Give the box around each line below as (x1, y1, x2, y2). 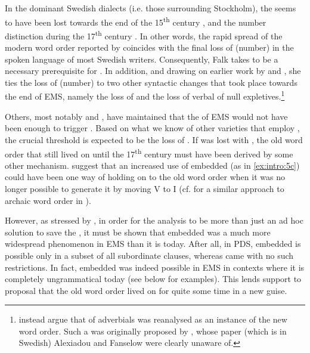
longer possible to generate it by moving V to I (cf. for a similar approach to (5, 182, 284, 194)
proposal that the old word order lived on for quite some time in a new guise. (5, 284, 287, 296)
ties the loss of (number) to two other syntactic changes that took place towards (5, 76, 297, 88)
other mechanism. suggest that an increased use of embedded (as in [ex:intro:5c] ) (5, 159, 300, 171)
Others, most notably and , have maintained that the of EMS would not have (5, 110, 288, 122)
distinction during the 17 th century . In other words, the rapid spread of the (5, 27, 283, 42)
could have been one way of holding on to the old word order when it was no (5, 171, 285, 183)
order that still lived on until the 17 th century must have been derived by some (5, 145, 293, 160)
